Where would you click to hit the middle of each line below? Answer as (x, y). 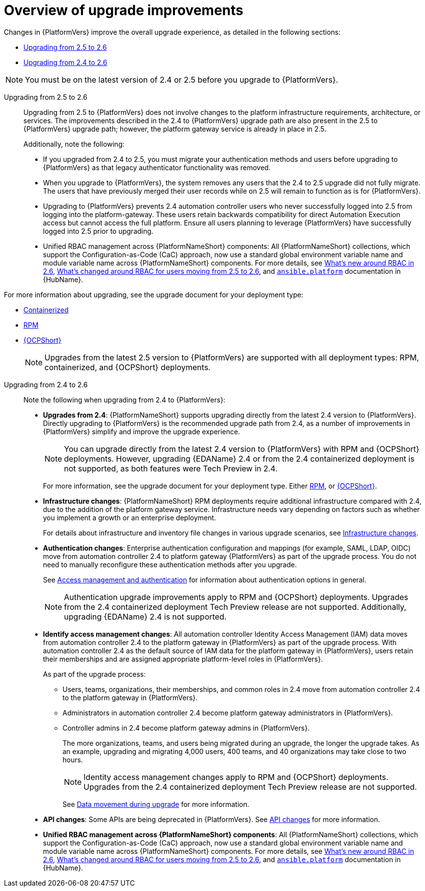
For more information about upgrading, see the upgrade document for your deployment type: (154, 294)
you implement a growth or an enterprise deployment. (130, 517)
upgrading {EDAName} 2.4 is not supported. (145, 616)
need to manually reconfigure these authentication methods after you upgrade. (170, 564)
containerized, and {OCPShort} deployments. (127, 367)
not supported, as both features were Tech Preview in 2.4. (171, 468)
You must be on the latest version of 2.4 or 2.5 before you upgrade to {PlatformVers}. (181, 79)
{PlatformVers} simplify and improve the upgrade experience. (142, 431)
